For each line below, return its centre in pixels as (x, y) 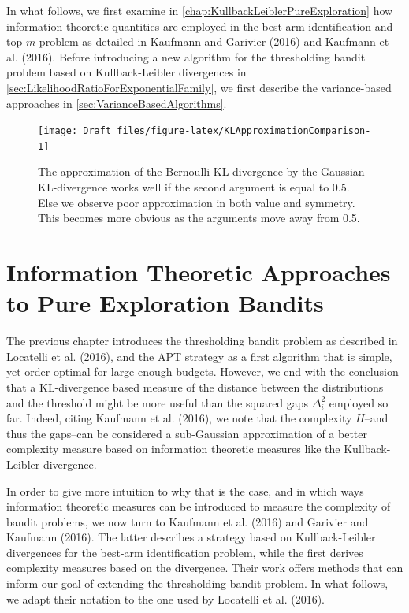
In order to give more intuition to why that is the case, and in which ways (185, 490)
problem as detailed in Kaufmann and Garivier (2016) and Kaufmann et (214, 41)
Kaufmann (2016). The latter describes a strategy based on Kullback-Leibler (191, 537)
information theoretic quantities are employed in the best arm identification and (200, 26)
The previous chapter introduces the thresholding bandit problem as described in (202, 341)
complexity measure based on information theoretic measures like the (173, 449)
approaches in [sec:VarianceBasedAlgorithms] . (117, 103)
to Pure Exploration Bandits (165, 303)
